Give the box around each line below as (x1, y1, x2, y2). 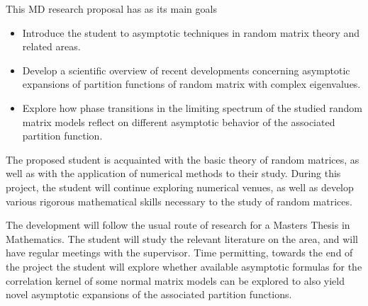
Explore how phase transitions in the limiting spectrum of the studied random (22, 100, 362, 115)
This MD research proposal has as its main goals (6, 1, 217, 16)
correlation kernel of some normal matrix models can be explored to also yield (6, 273, 345, 288)
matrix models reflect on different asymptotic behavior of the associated (22, 114, 335, 129)
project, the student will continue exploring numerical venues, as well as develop (6, 179, 354, 194)
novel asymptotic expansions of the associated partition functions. (6, 287, 292, 302)
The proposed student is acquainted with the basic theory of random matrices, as (6, 152, 359, 166)
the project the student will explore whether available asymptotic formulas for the (6, 259, 362, 273)
